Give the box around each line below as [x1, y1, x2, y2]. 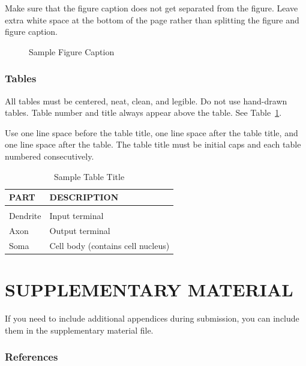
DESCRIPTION [49, 191, 119, 203]
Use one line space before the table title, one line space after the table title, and [5, 126, 298, 139]
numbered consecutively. [5, 149, 94, 162]
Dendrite [9, 209, 41, 222]
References [5, 349, 58, 364]
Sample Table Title [54, 170, 125, 182]
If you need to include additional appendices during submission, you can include [5, 312, 299, 325]
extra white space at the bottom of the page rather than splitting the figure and [5, 13, 299, 26]
